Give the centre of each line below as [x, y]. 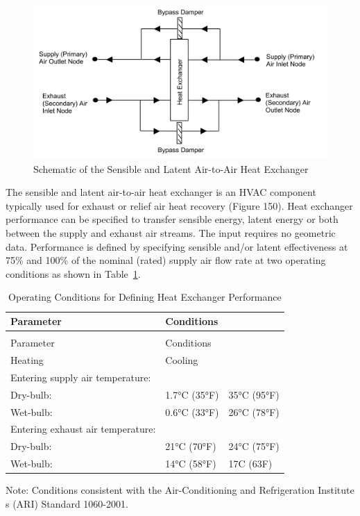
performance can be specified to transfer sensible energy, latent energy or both [172, 219]
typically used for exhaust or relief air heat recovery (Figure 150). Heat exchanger [179, 205]
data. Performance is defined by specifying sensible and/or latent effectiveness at [177, 246]
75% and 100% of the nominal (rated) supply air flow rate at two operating [166, 260]
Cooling [182, 359]
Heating [27, 359]
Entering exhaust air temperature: [83, 429]
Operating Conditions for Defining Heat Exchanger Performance [145, 297]
